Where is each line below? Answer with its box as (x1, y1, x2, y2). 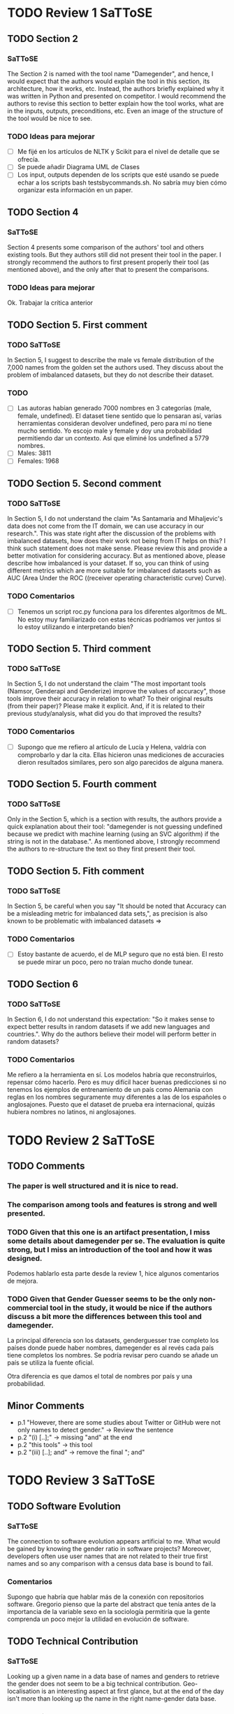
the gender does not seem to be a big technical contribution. (7, 1680, 182, 1688)
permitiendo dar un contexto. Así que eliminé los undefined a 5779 (17, 434, 210, 442)
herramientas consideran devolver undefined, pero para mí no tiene (17, 419, 212, 428)
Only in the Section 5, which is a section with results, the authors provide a (7, 815, 222, 823)
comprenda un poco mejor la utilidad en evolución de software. (7, 1615, 189, 1623)
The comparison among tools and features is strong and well (7, 1200, 218, 1209)
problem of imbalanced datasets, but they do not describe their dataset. (7, 370, 214, 379)
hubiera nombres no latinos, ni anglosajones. (7, 1108, 136, 1116)
